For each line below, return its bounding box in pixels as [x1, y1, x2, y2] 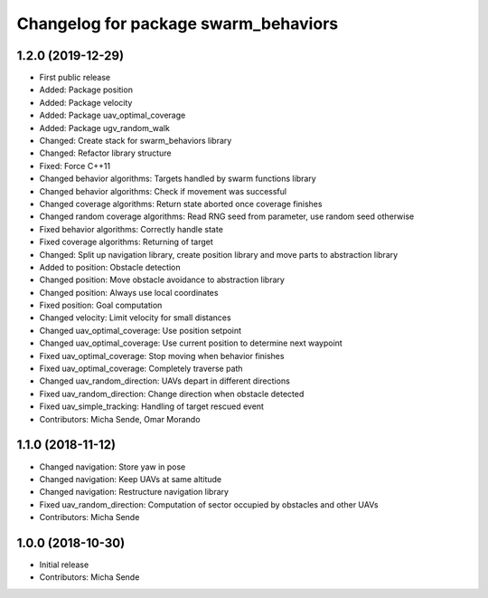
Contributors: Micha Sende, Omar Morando [39, 413, 201, 424]
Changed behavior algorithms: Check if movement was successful [39, 185, 287, 196]
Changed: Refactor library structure [39, 147, 172, 158]
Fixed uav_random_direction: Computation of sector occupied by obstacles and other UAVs [39, 498, 379, 510]
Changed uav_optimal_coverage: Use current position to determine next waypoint [39, 337, 343, 348]
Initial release [39, 559, 89, 570]
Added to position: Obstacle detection [39, 261, 181, 272]
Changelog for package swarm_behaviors [16, 14, 339, 33]
